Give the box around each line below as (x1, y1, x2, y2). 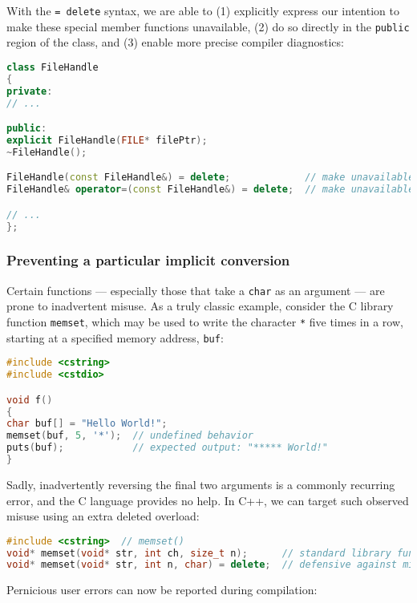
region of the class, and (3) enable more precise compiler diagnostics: (6, 34, 344, 51)
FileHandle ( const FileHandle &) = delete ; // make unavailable (6, 172, 415, 184)
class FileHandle (6, 61, 99, 73)
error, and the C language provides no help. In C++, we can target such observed (6, 492, 409, 508)
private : (6, 85, 53, 97)
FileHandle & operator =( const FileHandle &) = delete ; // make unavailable (6, 184, 415, 196)
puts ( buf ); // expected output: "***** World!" (6, 442, 328, 454)
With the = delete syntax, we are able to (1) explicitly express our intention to (6, 2, 399, 18)
